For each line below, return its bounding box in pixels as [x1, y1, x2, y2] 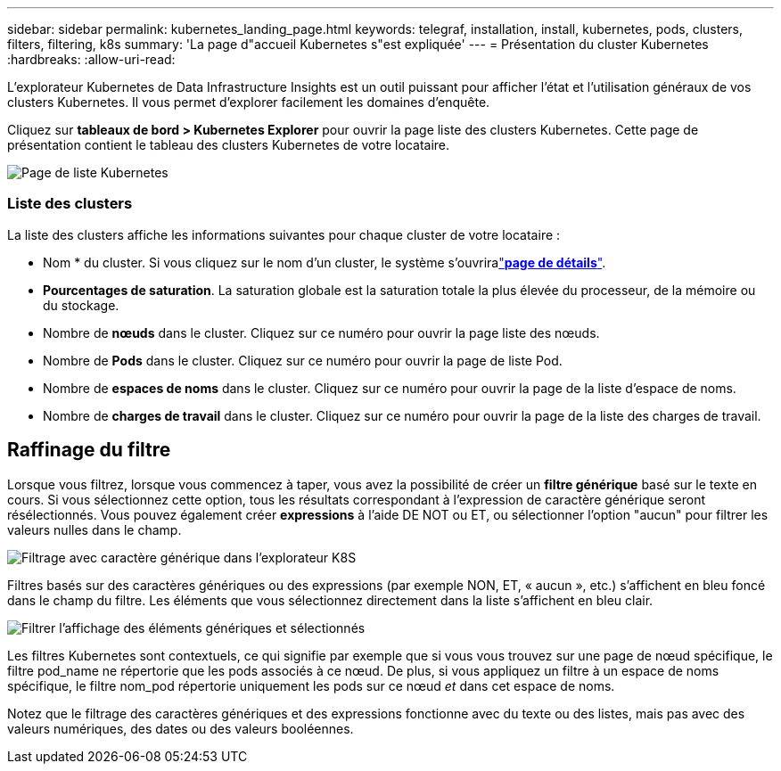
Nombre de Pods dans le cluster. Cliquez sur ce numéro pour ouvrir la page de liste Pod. [43, 352, 563, 368]
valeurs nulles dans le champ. [7, 521, 182, 537]
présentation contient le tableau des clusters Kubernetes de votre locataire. [7, 137, 450, 152]
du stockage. [43, 297, 119, 313]
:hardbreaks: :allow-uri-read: [7, 52, 176, 67]
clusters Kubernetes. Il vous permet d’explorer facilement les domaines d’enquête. [7, 94, 490, 110]
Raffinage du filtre [7, 439, 171, 462]
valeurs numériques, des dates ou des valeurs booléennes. [7, 720, 354, 736]
